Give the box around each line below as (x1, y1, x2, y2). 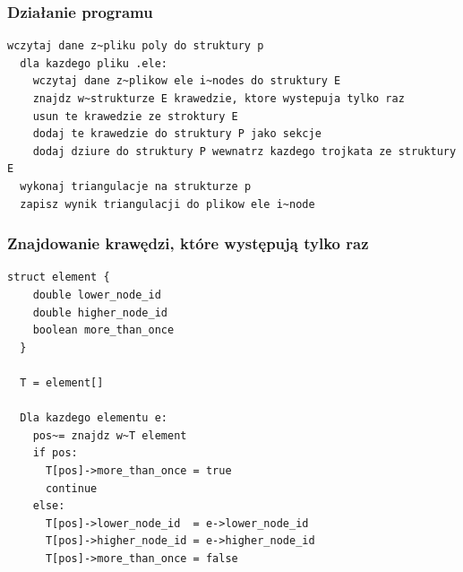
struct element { (7, 271, 110, 284)
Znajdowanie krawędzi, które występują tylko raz (7, 232, 369, 255)
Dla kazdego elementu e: (20, 412, 167, 425)
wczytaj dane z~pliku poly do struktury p (7, 39, 264, 53)
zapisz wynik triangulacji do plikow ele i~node (20, 197, 315, 211)
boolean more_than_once (32, 324, 175, 337)
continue (45, 481, 98, 495)
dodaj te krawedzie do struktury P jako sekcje (32, 127, 322, 141)
